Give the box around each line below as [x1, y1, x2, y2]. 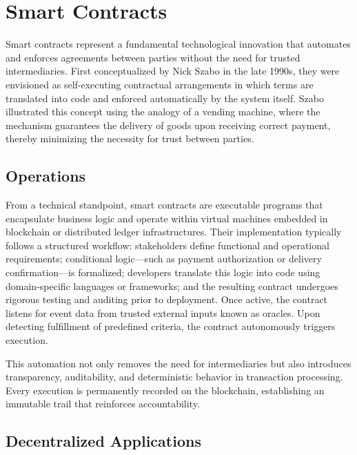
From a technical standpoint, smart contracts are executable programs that [6, 197, 323, 212]
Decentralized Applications [6, 430, 201, 452]
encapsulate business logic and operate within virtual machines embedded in [6, 211, 328, 225]
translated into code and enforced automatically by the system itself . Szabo [6, 90, 325, 105]
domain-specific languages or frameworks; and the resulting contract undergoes [6, 278, 338, 293]
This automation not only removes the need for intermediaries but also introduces [6, 356, 351, 370]
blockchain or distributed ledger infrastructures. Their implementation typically [6, 224, 342, 239]
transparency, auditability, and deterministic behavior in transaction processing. [6, 369, 343, 384]
